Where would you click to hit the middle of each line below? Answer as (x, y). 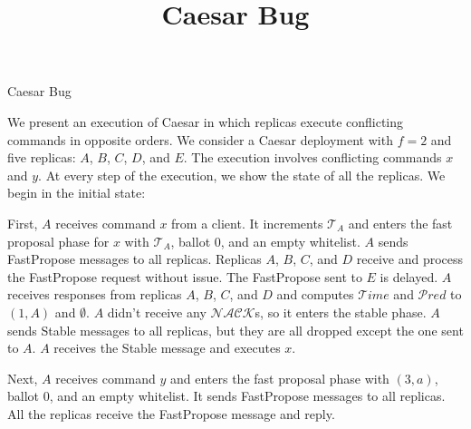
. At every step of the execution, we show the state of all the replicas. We (242, 175)
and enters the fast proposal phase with (280, 378)
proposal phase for (58, 241)
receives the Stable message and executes (167, 348)
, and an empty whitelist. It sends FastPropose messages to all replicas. (247, 396)
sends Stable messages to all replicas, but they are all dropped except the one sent (235, 330)
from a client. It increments (247, 223)
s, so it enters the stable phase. (341, 312)
